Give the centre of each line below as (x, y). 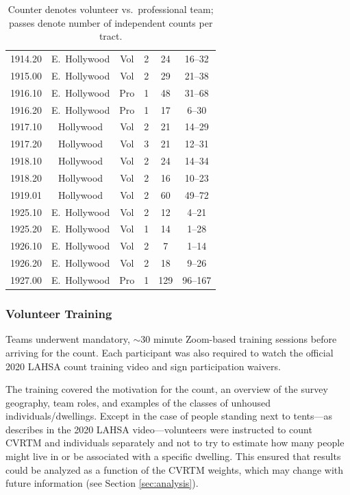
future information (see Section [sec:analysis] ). (102, 483)
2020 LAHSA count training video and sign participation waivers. (143, 366)
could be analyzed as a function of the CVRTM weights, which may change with (175, 469)
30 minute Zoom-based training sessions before (239, 339)
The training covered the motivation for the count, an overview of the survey (167, 389)
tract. (111, 36)
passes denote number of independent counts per (111, 22)
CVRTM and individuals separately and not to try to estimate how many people (175, 443)
